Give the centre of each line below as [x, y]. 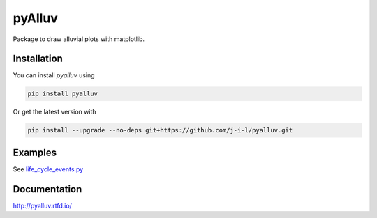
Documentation [47, 189]
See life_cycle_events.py [48, 169]
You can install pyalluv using [54, 75]
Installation [38, 59]
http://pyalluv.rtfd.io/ [43, 205]
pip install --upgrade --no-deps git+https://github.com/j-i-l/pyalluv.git [160, 130]
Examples [35, 152]
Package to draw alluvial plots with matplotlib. [79, 39]
